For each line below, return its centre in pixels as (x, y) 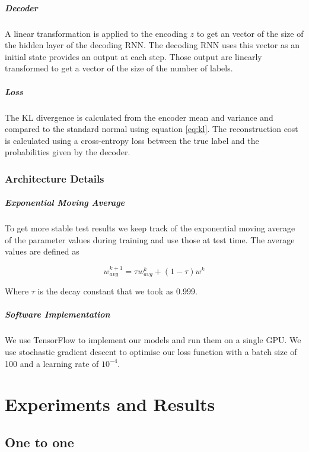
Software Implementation (58, 314)
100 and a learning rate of (52, 363)
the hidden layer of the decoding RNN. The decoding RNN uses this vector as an (152, 45)
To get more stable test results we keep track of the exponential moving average (150, 228)
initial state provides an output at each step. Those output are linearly (133, 56)
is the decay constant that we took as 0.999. (117, 291)
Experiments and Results (110, 404)
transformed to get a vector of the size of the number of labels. (119, 68)
